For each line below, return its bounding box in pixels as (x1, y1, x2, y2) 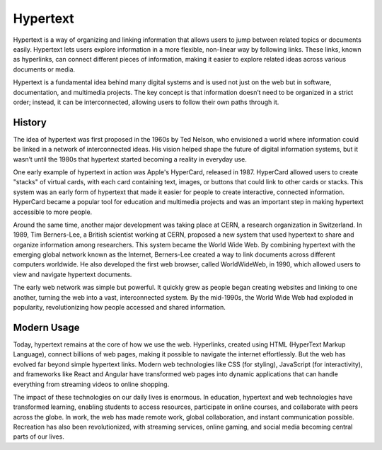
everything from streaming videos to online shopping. (13, 380, 170, 388)
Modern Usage (13, 321, 81, 333)
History (13, 116, 47, 128)
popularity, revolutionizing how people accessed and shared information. (13, 303, 226, 312)
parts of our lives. (13, 432, 65, 441)
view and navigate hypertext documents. (13, 270, 132, 279)
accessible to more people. (13, 208, 93, 216)
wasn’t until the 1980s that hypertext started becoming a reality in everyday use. (13, 154, 247, 163)
